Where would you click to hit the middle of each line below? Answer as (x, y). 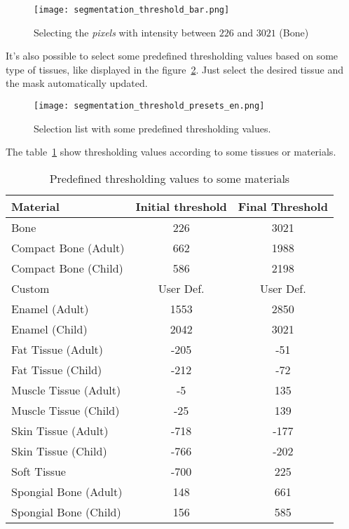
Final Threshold (283, 206)
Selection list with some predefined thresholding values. (152, 128)
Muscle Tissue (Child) (66, 410)
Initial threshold (181, 206)
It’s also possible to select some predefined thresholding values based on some (172, 56)
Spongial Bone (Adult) (67, 491)
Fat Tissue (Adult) (57, 349)
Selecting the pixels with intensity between (125, 32)
